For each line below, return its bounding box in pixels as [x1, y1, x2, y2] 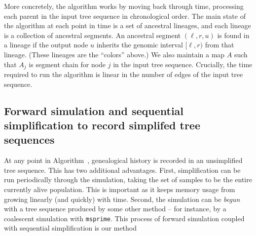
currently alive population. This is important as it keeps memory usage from [4, 184, 235, 194]
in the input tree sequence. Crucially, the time [113, 59, 253, 69]
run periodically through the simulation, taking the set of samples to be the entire [4, 174, 252, 185]
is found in [217, 30, 250, 40]
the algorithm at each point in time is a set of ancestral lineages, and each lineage [4, 20, 251, 31]
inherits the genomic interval [96, 39, 183, 50]
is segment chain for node [29, 59, 106, 69]
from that [205, 39, 234, 50]
